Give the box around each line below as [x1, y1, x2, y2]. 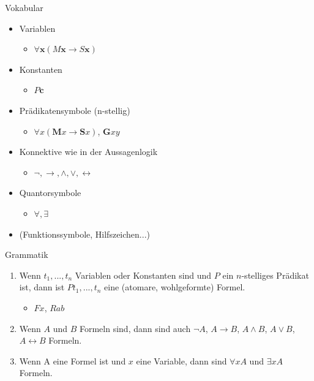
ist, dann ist [19, 281, 65, 293]
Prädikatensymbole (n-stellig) [19, 104, 130, 116]
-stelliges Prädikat [241, 268, 309, 281]
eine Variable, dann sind [136, 354, 227, 367]
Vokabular [5, 1, 43, 13]
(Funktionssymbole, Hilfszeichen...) [19, 227, 150, 240]
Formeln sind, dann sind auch [79, 322, 191, 334]
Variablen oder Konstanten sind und [75, 268, 212, 281]
